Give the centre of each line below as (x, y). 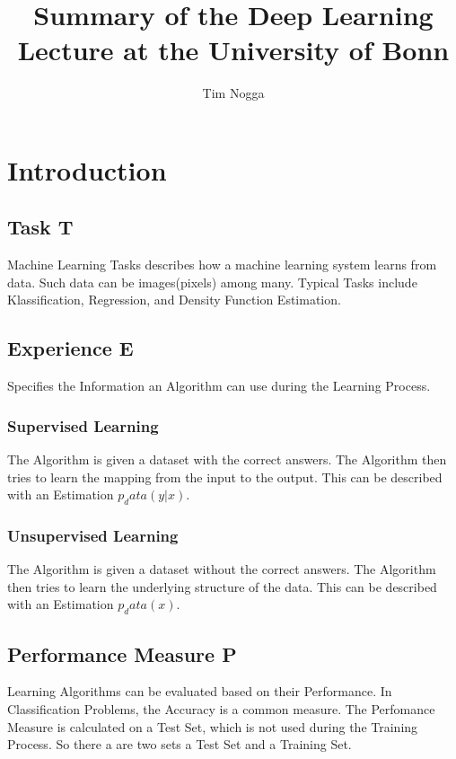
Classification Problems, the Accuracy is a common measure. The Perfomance (221, 709)
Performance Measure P (122, 653)
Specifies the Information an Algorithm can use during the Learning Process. (219, 386)
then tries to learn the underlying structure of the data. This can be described (222, 586)
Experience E (70, 348)
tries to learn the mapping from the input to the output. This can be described (225, 477)
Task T (40, 227)
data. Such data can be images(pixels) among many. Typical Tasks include (212, 282)
